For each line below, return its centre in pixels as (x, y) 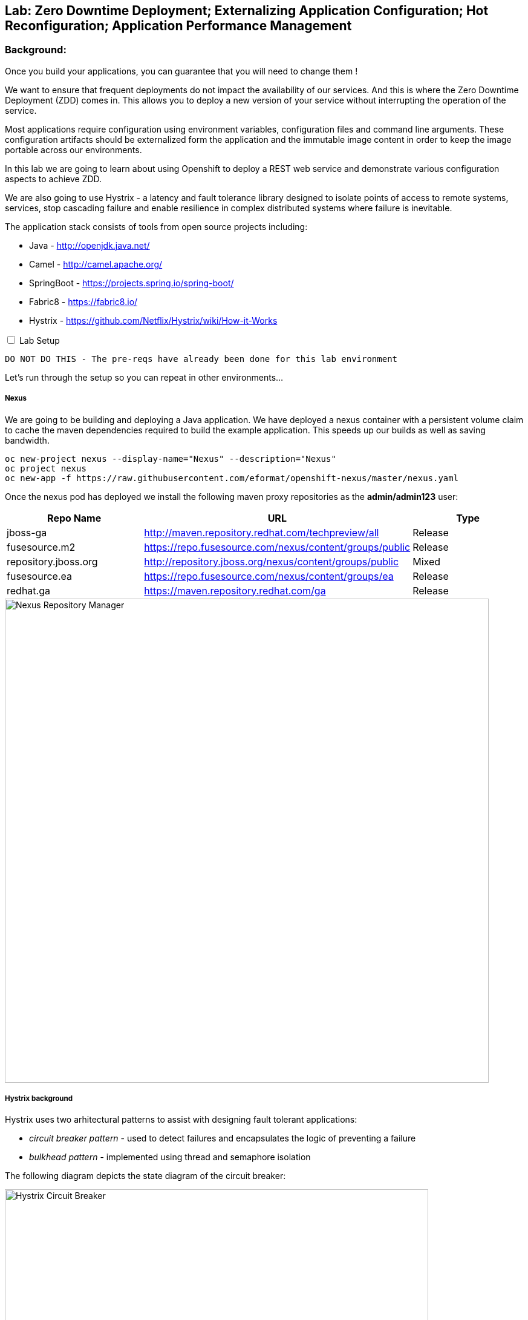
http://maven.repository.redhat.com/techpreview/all (262, 532)
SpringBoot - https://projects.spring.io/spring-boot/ (132, 283)
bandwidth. (27, 440)
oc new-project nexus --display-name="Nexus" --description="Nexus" (171, 458)
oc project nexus (46, 468)
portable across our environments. (73, 149)
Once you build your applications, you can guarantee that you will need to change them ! (181, 71)
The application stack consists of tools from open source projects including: (156, 226)
